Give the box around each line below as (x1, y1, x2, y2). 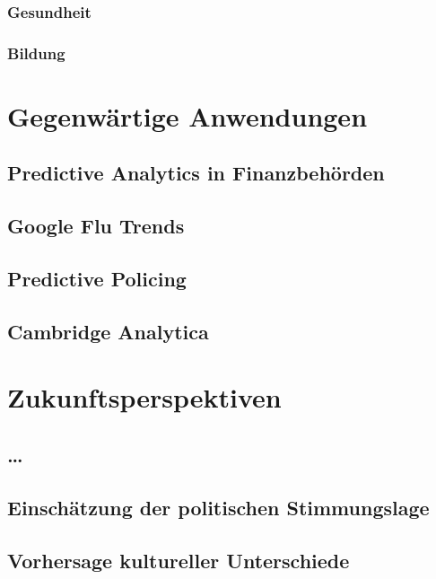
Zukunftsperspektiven (7, 379, 282, 416)
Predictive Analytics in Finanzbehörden (7, 159, 385, 187)
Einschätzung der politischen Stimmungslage (7, 493, 430, 521)
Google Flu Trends (7, 212, 185, 240)
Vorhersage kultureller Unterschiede (7, 546, 350, 574)
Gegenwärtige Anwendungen (7, 97, 368, 134)
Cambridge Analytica (7, 317, 209, 345)
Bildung (7, 41, 65, 64)
